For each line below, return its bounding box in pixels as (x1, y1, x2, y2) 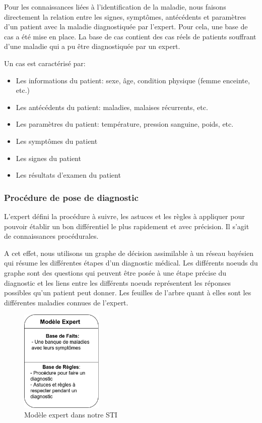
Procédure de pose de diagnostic (4, 191, 139, 203)
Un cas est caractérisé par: (4, 58, 86, 68)
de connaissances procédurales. (4, 231, 99, 241)
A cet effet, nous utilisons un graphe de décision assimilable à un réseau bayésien (4, 247, 253, 258)
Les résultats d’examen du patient (16, 170, 121, 180)
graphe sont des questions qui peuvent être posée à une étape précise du (4, 267, 227, 278)
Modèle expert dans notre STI (24, 409, 117, 420)
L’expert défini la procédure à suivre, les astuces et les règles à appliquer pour (4, 210, 245, 221)
